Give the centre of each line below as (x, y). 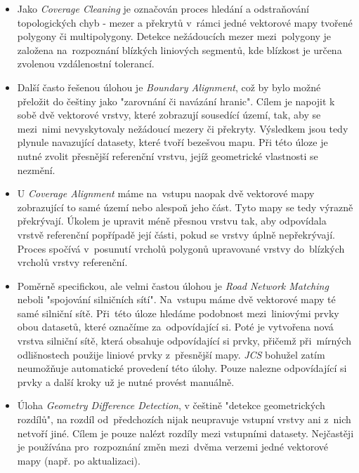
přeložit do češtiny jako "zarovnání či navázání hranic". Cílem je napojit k (176, 101)
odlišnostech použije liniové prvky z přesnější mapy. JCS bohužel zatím (171, 354)
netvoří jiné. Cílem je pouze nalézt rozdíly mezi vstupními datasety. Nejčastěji (185, 433)
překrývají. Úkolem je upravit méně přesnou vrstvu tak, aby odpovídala (172, 221)
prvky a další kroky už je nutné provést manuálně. (126, 381)
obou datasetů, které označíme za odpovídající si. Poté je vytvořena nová (175, 327)
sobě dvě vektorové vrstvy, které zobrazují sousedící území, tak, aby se (169, 115)
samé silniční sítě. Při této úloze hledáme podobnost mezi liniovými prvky (178, 313)
